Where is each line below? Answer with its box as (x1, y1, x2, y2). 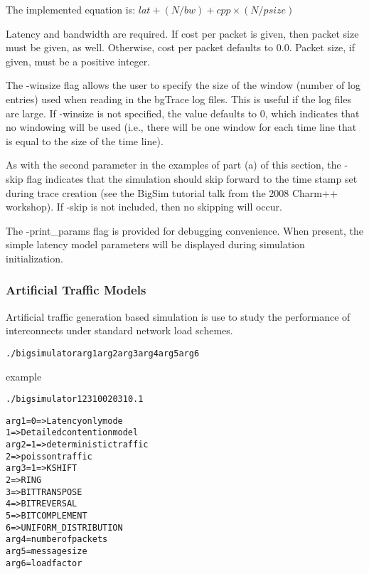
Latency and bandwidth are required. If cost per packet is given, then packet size (6, 26, 359, 41)
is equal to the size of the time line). (6, 133, 164, 148)
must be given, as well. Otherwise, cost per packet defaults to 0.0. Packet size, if (6, 40, 355, 55)
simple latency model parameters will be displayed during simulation (6, 237, 305, 252)
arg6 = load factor (6, 558, 82, 568)
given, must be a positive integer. (6, 53, 151, 68)
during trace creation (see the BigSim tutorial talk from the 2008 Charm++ (6, 185, 338, 200)
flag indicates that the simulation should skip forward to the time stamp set (26, 171, 358, 186)
